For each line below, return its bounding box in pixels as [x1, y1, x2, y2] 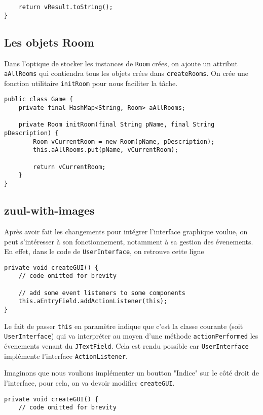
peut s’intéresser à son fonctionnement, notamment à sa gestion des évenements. [4, 236, 253, 246]
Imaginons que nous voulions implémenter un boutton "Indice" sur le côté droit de [4, 367, 259, 378]
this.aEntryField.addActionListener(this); [18, 298, 168, 305]
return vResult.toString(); [18, 4, 113, 11]
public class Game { [4, 96, 73, 103]
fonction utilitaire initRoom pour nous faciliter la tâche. [4, 77, 178, 88]
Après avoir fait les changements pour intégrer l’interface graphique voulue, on [4, 226, 248, 236]
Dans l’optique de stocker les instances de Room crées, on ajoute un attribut [4, 58, 238, 68]
